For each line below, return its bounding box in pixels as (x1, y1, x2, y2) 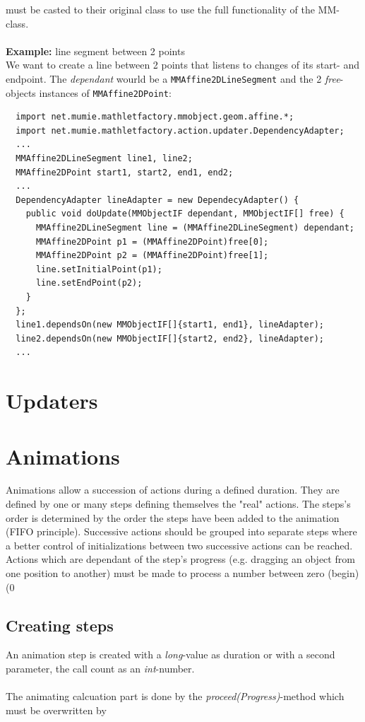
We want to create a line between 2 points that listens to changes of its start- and (6, 57, 359, 72)
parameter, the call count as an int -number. (6, 661, 195, 676)
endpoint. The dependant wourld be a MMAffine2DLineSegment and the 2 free (6, 71, 340, 86)
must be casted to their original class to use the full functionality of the (6, 2, 315, 16)
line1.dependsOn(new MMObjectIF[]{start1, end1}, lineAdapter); (16, 320, 325, 330)
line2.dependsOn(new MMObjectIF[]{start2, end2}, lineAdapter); (16, 333, 325, 344)
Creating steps (6, 614, 114, 636)
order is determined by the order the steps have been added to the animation (6, 510, 340, 525)
